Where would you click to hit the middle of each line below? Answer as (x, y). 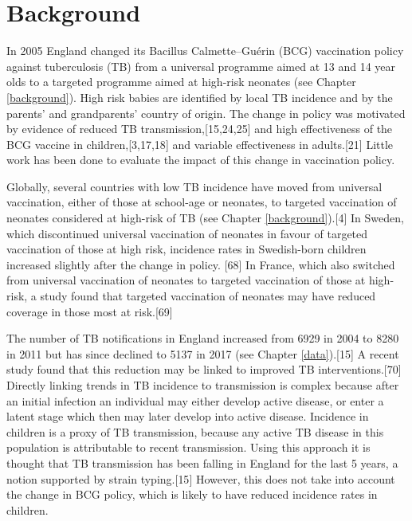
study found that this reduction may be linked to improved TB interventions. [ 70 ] (204, 369)
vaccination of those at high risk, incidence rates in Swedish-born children (186, 249)
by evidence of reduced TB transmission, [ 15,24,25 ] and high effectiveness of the (200, 129)
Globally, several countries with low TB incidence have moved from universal (194, 186)
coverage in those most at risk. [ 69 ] (90, 311)
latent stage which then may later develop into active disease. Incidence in (188, 416)
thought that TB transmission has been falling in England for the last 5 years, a (202, 462)
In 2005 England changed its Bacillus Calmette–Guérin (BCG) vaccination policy (205, 51)
